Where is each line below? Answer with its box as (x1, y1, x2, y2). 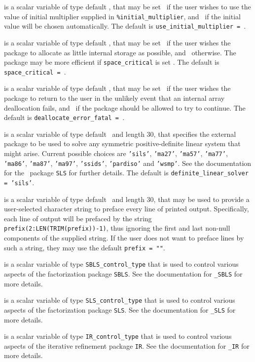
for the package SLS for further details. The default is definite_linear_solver (4, 167, 249, 178)
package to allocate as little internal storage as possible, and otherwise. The (4, 47, 236, 57)
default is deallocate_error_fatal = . (4, 112, 125, 122)
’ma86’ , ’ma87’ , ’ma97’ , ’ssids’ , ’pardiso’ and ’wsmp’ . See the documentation (4, 158, 252, 168)
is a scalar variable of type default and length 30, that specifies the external (4, 128, 236, 139)
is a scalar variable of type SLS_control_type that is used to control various (4, 295, 235, 305)
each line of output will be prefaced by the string (4, 213, 152, 223)
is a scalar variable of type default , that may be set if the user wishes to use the (4, 1, 251, 11)
